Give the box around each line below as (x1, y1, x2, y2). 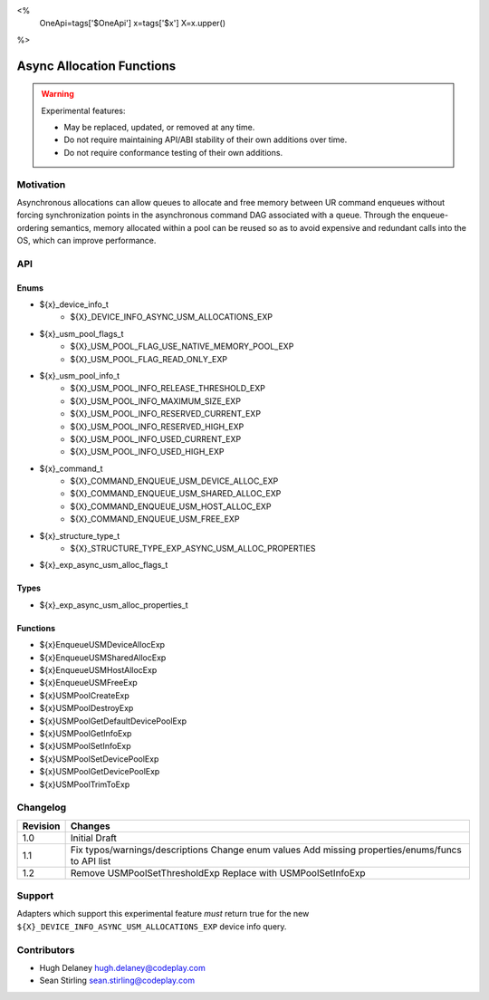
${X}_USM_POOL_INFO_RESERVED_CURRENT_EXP (70, 409, 262, 419)
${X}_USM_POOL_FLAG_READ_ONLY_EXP (70, 353, 228, 364)
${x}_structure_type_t (39, 530, 120, 541)
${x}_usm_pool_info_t (39, 370, 120, 380)
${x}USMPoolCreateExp (39, 689, 130, 701)
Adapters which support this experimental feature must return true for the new (16, 909, 310, 919)
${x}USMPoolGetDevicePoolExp (39, 766, 160, 777)
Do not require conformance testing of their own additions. (63, 147, 283, 158)
